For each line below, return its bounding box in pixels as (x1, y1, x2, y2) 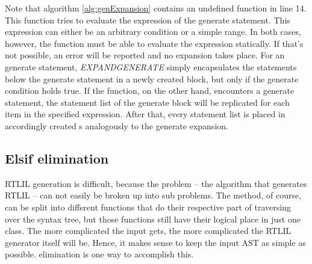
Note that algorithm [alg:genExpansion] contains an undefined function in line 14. (5, 2, 307, 14)
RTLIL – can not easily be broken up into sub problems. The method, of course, (5, 189, 302, 201)
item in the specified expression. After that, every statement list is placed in (5, 108, 285, 120)
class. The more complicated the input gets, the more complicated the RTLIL (5, 224, 292, 237)
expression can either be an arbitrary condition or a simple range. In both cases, (5, 25, 301, 38)
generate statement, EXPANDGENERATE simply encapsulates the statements (5, 60, 297, 73)
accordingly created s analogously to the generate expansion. (5, 119, 228, 132)
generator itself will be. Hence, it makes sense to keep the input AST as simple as (5, 236, 306, 248)
